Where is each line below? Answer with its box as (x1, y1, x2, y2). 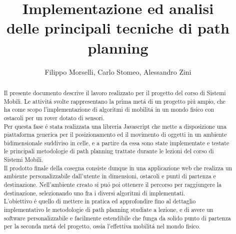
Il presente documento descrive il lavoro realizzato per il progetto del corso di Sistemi (3, 88, 226, 97)
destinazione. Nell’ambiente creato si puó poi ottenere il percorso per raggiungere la (3, 180, 221, 189)
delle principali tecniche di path (6, 18, 230, 38)
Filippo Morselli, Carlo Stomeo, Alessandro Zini (44, 66, 191, 77)
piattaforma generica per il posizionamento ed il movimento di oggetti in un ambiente (3, 130, 227, 139)
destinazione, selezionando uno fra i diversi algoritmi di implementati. (3, 188, 185, 197)
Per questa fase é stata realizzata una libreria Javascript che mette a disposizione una (3, 122, 226, 130)
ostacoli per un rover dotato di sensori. (3, 113, 104, 122)
